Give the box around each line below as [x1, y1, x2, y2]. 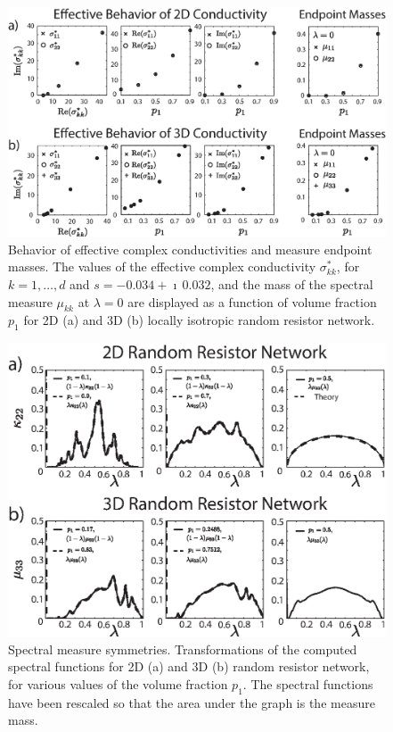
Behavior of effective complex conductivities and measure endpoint [8, 239, 373, 258]
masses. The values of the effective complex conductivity [8, 257, 316, 276]
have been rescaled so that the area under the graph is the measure [8, 693, 375, 711]
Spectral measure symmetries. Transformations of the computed [8, 639, 357, 658]
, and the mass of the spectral [210, 274, 373, 293]
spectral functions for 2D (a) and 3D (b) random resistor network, [8, 657, 370, 676]
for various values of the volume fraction [8, 675, 228, 694]
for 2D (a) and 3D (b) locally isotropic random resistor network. [23, 311, 375, 329]
